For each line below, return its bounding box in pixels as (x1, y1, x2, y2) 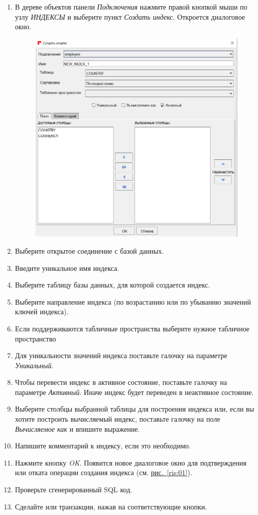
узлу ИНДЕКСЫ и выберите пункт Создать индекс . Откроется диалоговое (15, 11, 245, 22)
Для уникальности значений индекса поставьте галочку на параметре (15, 350, 228, 361)
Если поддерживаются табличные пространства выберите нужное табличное (15, 323, 250, 333)
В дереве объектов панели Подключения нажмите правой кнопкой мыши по (15, 2, 247, 12)
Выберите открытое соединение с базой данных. (15, 245, 164, 256)
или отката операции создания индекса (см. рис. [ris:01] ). (15, 467, 192, 478)
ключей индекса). (15, 306, 69, 317)
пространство (15, 333, 56, 344)
